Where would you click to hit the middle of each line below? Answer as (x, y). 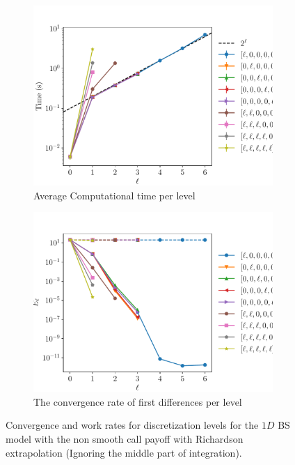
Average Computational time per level (114, 195)
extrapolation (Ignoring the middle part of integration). (124, 452)
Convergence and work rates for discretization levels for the (132, 425)
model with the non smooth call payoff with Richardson (125, 438)
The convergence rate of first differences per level (138, 401)
